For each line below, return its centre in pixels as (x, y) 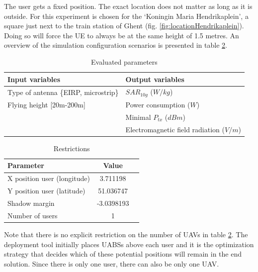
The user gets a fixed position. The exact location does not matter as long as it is (128, 6)
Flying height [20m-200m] (46, 105)
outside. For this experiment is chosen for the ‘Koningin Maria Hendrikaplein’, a (126, 16)
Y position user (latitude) (46, 191)
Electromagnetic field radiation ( (175, 129)
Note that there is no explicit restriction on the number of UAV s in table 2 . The (126, 234)
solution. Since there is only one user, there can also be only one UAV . (112, 263)
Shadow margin (31, 203)
